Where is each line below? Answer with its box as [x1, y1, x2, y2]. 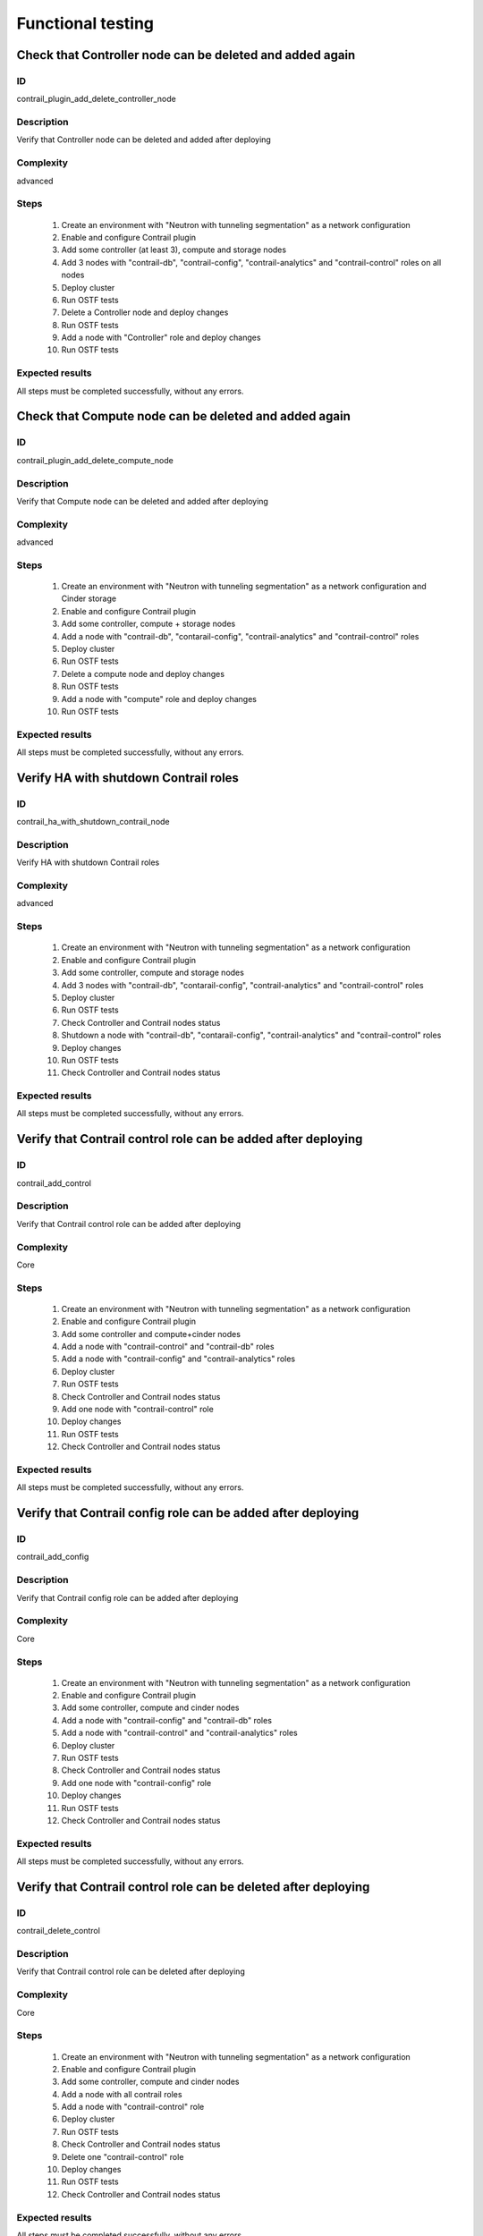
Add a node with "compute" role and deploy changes [61, 693, 257, 704]
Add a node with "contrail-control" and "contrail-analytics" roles [61, 1727, 299, 1739]
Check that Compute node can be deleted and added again [16, 409, 351, 424]
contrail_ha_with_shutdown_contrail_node [16, 817, 170, 827]
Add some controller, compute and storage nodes [61, 967, 245, 978]
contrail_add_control [16, 1177, 91, 1189]
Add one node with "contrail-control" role [61, 1403, 214, 1414]
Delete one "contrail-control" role [61, 2151, 184, 2162]
